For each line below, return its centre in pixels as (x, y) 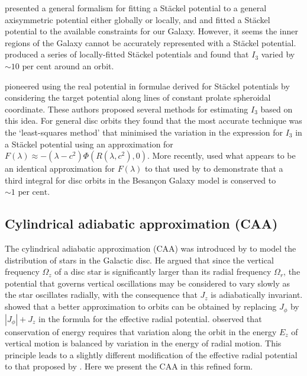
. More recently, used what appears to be (221, 155)
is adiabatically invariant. (257, 295)
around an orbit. (84, 65)
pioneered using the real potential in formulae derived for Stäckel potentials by (147, 86)
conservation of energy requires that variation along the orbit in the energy (141, 331)
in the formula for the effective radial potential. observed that (150, 318)
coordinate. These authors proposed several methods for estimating (127, 109)
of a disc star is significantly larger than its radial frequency (163, 271)
